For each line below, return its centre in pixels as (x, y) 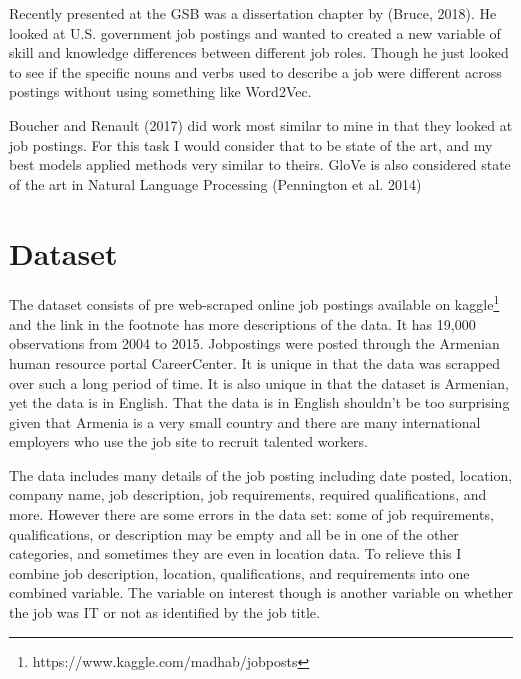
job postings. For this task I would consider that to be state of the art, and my (251, 144)
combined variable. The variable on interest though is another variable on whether (261, 592)
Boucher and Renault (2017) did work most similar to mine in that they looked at (261, 124)
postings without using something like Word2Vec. (160, 91)
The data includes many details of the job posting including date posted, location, (261, 474)
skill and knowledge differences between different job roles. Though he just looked (259, 52)
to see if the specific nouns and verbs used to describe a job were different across (255, 71)
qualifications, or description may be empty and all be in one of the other (234, 533)
